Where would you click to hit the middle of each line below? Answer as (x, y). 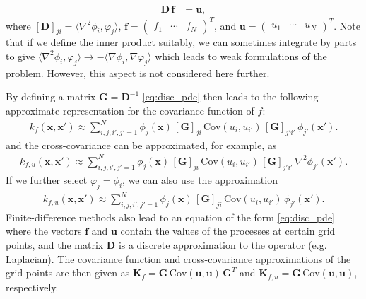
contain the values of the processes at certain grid (228, 231)
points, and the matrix (55, 245)
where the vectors (44, 231)
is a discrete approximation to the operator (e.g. (223, 245)
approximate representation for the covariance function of (130, 110)
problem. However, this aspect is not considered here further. (138, 72)
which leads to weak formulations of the (241, 55)
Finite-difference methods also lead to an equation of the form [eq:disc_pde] (171, 217)
